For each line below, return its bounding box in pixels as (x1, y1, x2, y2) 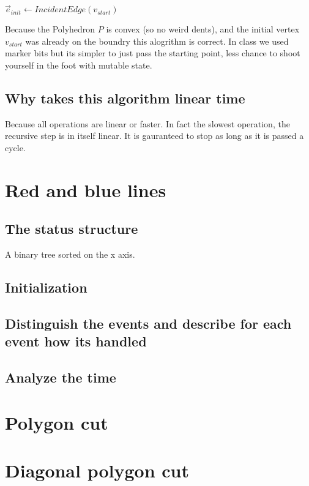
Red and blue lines (5, 177, 166, 202)
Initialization (5, 278, 87, 297)
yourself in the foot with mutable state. (5, 59, 152, 71)
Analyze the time (5, 368, 116, 387)
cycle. (5, 141, 26, 154)
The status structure (5, 219, 138, 238)
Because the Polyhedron (5, 23, 95, 36)
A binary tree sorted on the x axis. (5, 248, 135, 261)
